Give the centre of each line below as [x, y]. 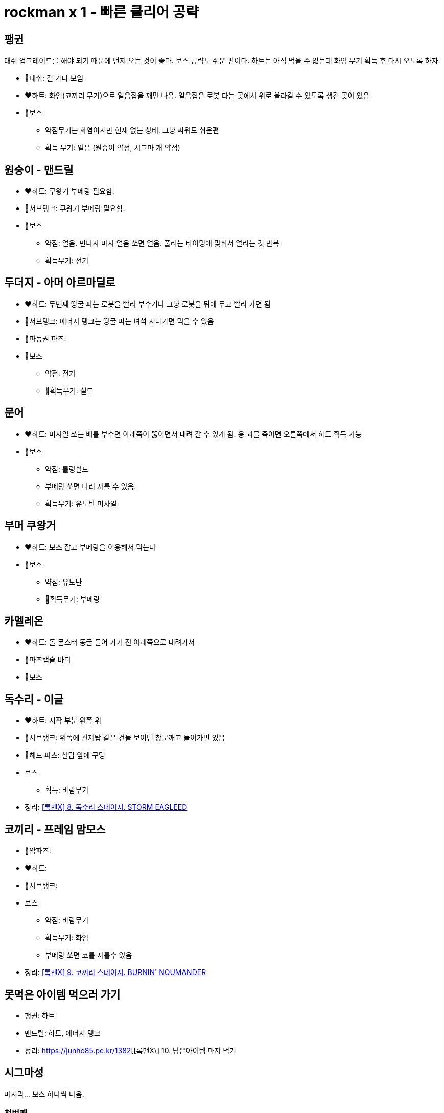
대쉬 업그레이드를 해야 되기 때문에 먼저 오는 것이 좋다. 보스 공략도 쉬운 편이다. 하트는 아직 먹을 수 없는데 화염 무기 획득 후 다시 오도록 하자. [222, 61]
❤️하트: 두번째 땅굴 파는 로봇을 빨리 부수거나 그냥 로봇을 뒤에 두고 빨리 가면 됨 [148, 304]
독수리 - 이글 [34, 699]
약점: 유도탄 [64, 582]
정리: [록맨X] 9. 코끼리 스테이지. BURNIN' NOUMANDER [115, 972]
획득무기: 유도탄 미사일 [81, 503]
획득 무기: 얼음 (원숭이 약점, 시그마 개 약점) [113, 148]
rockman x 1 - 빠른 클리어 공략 [102, 12]
